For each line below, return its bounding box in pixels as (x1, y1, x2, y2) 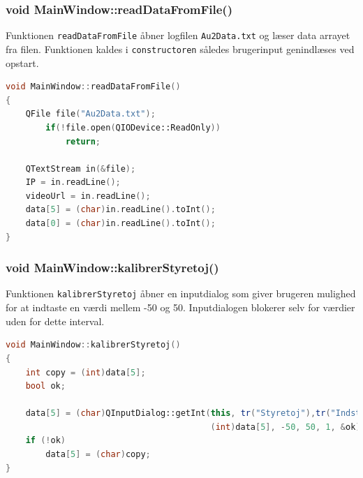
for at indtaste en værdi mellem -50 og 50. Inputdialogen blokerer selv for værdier (6, 300, 355, 315)
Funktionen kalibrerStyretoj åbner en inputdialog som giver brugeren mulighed (6, 286, 356, 301)
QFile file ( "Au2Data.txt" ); (25, 109, 156, 119)
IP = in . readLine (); (25, 177, 121, 188)
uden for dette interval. (6, 313, 105, 328)
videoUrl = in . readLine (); (25, 191, 151, 201)
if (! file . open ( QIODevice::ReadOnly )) (45, 122, 221, 133)
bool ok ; (25, 381, 66, 391)
